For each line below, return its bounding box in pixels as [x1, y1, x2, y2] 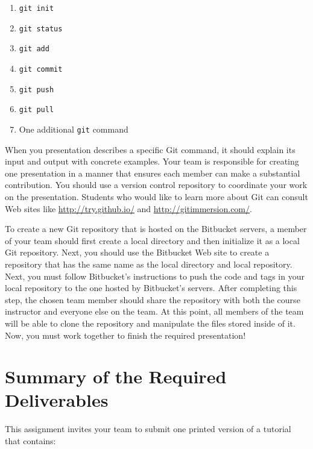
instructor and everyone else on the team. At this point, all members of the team [5, 305, 304, 318]
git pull [19, 105, 54, 115]
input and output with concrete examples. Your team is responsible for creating [5, 155, 299, 168]
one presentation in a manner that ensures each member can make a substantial [5, 166, 300, 179]
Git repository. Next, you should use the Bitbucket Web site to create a [5, 246, 270, 259]
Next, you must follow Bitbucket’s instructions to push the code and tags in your [5, 269, 305, 282]
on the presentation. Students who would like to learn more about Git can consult [5, 190, 308, 203]
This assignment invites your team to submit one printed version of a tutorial [5, 422, 291, 435]
